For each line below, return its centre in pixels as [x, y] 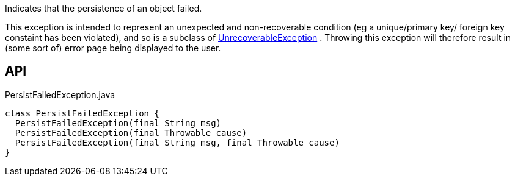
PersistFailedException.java [60, 94]
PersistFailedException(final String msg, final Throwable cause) [177, 142]
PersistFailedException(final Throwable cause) [131, 133]
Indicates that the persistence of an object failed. [104, 8]
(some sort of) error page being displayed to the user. [113, 48]
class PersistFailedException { [82, 113]
